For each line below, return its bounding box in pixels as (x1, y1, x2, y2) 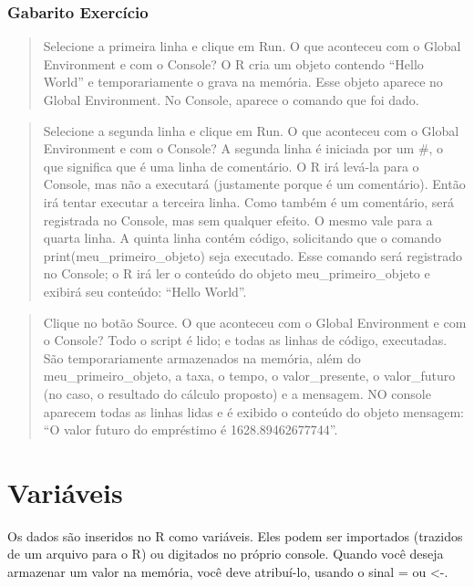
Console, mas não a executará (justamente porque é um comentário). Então (43, 174, 466, 194)
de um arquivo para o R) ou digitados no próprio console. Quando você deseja (7, 544, 444, 563)
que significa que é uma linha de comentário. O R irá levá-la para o (43, 156, 419, 175)
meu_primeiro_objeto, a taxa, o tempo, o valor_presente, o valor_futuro (43, 366, 456, 385)
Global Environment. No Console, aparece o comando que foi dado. (43, 90, 419, 109)
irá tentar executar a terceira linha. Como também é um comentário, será (43, 192, 455, 211)
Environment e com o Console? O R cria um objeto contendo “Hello (43, 54, 424, 73)
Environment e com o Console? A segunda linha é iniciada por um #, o (43, 139, 444, 158)
